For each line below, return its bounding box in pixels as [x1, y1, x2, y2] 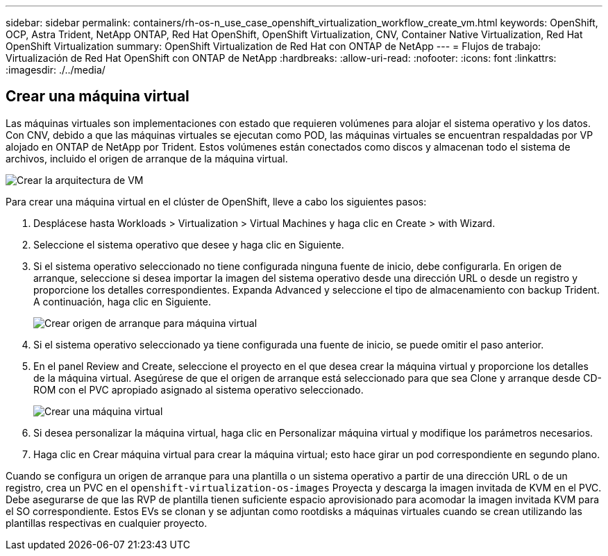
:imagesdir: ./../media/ [6, 64, 105, 76]
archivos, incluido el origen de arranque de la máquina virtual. [6, 152, 288, 165]
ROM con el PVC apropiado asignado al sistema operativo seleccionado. [33, 383, 364, 396]
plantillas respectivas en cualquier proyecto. [6, 516, 208, 529]
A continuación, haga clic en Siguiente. [33, 295, 211, 308]
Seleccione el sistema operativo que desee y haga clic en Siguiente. [33, 238, 344, 251]
